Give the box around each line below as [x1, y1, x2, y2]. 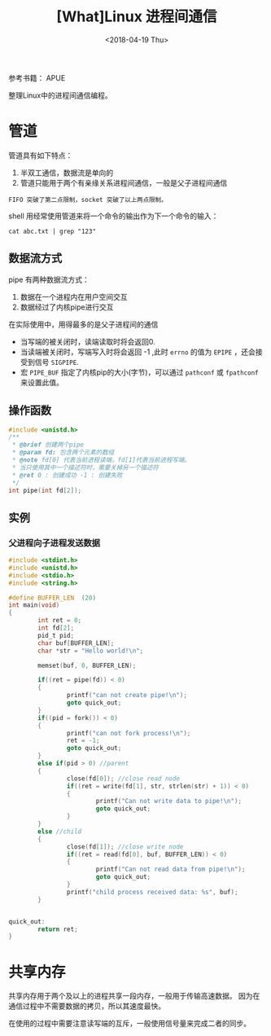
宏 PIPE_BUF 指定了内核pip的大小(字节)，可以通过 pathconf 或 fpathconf [20, 367, 259, 377]
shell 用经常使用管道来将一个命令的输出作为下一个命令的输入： [8, 211, 219, 221]
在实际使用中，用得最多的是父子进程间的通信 [8, 319, 159, 329]
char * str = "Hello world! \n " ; [37, 647, 144, 655]
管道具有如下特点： [8, 150, 73, 160]
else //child [37, 827, 82, 836]
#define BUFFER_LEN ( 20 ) [8, 594, 96, 602]
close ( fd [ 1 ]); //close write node [66, 842, 184, 851]
